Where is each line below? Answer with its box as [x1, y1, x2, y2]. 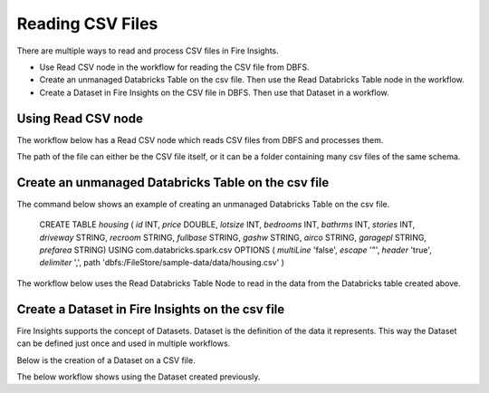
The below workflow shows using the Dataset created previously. [16, 371, 261, 382]
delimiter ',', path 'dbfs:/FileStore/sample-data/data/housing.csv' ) [39, 257, 285, 268]
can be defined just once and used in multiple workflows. [16, 338, 231, 349]
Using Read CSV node [16, 110, 144, 126]
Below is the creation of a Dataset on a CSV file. [16, 354, 196, 366]
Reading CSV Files [16, 14, 158, 34]
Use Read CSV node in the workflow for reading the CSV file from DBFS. [39, 62, 310, 72]
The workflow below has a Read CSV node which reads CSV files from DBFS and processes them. [16, 134, 384, 145]
